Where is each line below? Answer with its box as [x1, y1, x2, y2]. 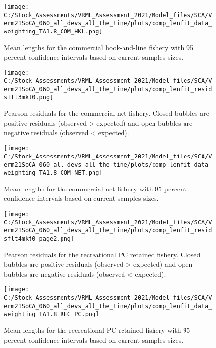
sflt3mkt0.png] [4, 94, 54, 101]
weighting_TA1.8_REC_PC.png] [4, 311, 99, 318]
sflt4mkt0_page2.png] [4, 235, 75, 242]
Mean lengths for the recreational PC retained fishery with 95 [4, 325, 190, 335]
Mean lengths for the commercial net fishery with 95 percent [4, 183, 186, 193]
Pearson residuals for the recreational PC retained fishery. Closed [4, 249, 201, 259]
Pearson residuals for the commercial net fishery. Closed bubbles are [4, 108, 209, 118]
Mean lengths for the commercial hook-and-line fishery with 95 [4, 42, 193, 52]
